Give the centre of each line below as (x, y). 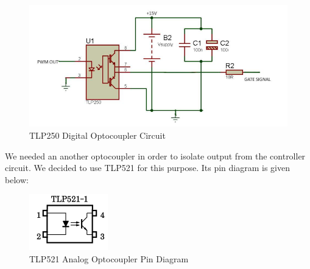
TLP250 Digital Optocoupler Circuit (97, 135)
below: (17, 179)
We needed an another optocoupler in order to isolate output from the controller (155, 155)
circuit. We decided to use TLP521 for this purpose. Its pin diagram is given (147, 168)
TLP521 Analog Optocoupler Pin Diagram (109, 258)
